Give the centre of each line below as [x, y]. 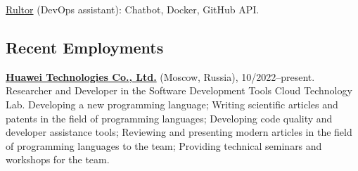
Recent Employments [85, 47]
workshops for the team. [58, 159]
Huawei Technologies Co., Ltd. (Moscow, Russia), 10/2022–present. [160, 76]
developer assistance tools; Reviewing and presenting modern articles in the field [179, 132]
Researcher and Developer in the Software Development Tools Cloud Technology [179, 90]
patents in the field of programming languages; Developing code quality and [169, 118]
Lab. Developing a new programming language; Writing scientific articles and [172, 104]
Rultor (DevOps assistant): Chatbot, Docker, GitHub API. [133, 9]
